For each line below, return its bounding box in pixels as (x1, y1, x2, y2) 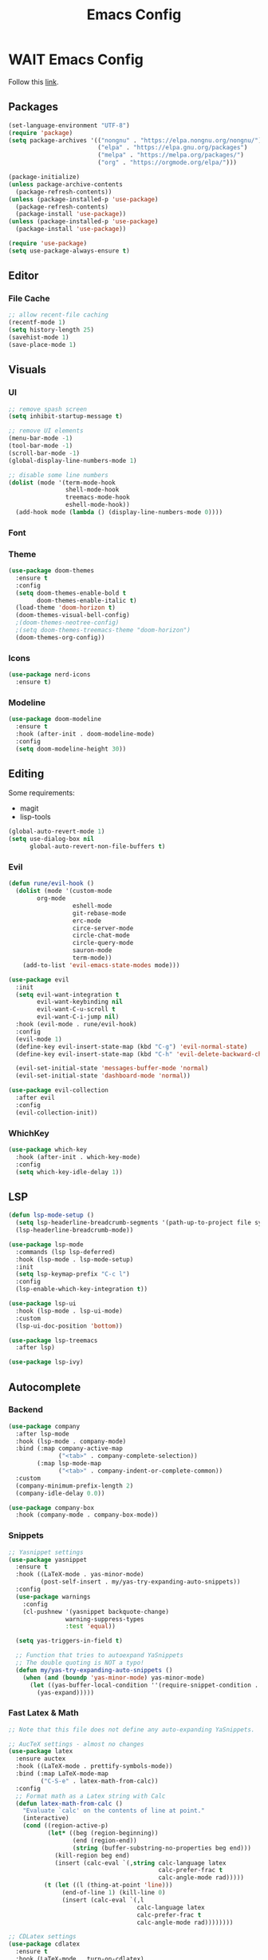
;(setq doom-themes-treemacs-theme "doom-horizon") (15, 626, 191, 635)
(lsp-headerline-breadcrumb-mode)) (15, 1226, 134, 1234)
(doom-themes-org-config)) (15, 633, 105, 641)
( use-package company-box (8, 1504, 94, 1512)
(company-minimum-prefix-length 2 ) (15, 1481, 134, 1490)
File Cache (8, 293, 50, 305)
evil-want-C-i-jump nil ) (37, 1013, 120, 1021)
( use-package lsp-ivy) (8, 1358, 84, 1366)
